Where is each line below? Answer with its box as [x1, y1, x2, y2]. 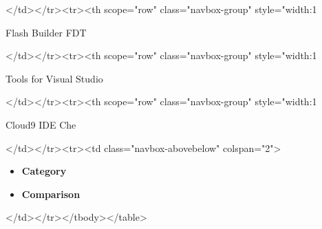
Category [21, 164, 67, 178]
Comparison [21, 186, 80, 201]
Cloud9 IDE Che [6, 117, 76, 131]
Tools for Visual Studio [6, 71, 103, 85]
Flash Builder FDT [6, 25, 87, 39]
